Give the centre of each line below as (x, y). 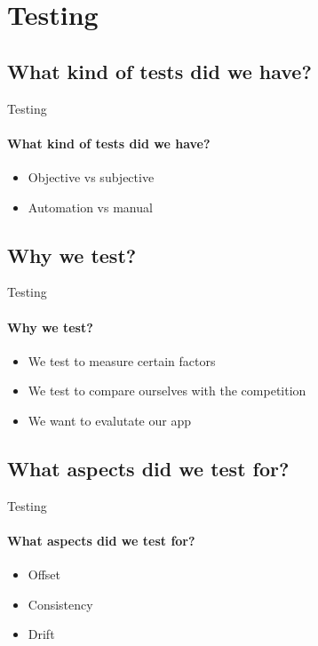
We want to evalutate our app (110, 420)
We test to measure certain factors (122, 360)
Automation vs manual (90, 207)
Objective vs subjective (91, 176)
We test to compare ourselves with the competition (167, 391)
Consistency (60, 604)
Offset (44, 574)
